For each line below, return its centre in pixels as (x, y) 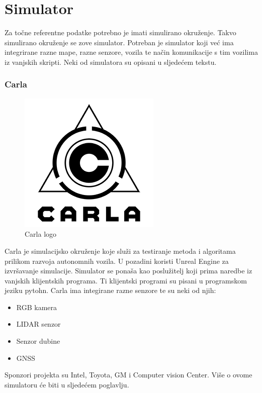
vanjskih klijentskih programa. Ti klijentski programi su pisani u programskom (126, 280)
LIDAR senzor (38, 324)
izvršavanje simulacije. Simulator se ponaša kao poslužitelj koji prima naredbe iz (128, 271)
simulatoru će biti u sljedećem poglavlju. (67, 384)
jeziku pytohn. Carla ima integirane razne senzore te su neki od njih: (110, 290)
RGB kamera (37, 307)
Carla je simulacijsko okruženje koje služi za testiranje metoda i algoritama (120, 251)
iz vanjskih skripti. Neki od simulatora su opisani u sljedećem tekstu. (111, 62)
